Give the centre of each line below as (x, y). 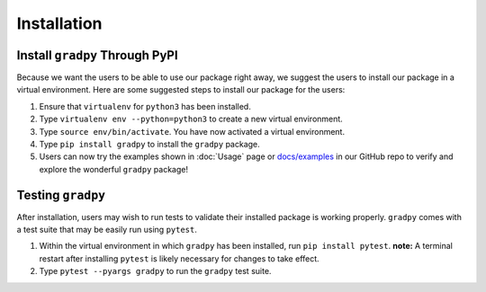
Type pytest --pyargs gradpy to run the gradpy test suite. (155, 271)
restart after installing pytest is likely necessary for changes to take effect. (179, 258)
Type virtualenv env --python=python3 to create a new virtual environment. (191, 119)
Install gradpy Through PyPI (98, 55)
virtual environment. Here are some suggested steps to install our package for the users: (181, 90)
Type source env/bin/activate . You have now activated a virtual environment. (192, 131)
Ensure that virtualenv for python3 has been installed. (145, 106)
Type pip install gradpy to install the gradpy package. (149, 145)
